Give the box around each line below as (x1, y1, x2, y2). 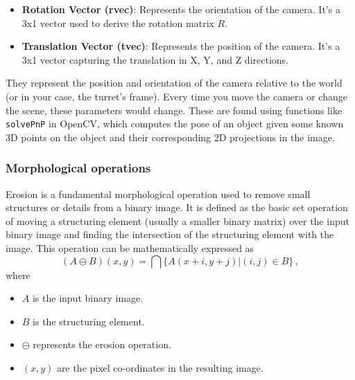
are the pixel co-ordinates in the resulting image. (57, 360, 263, 374)
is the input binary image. (32, 291, 144, 305)
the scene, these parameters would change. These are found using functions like (6, 102, 343, 117)
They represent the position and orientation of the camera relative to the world (6, 75, 343, 90)
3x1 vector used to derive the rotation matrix (21, 15, 214, 30)
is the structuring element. (33, 314, 145, 328)
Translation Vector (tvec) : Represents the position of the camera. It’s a (21, 39, 340, 53)
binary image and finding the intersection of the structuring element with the (6, 227, 334, 242)
